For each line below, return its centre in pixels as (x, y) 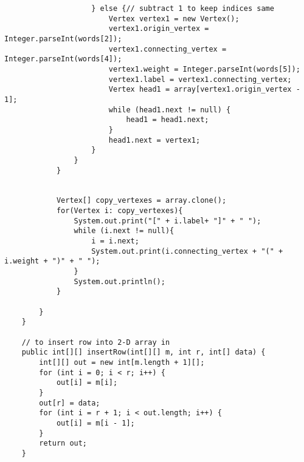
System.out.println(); (119, 281)
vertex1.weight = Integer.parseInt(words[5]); (204, 69)
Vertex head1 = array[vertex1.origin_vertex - (204, 90)
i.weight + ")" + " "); (52, 261)
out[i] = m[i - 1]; (95, 423)
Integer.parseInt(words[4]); (63, 59)
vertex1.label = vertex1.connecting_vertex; (200, 79)
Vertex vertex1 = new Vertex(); (174, 19)
